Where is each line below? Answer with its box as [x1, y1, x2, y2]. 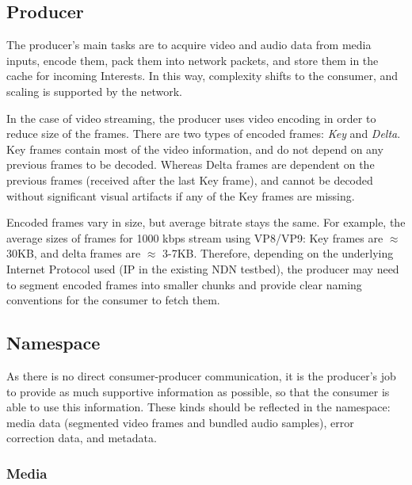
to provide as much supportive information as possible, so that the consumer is [6, 383, 390, 399]
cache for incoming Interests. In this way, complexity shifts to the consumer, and [6, 67, 399, 84]
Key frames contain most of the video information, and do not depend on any [6, 140, 383, 157]
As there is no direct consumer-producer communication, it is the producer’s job [6, 367, 396, 384]
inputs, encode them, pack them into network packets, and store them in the [6, 52, 379, 68]
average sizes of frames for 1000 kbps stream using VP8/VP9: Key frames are [6, 229, 383, 246]
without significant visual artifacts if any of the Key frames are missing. [6, 187, 355, 204]
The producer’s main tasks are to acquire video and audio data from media [6, 36, 372, 53]
